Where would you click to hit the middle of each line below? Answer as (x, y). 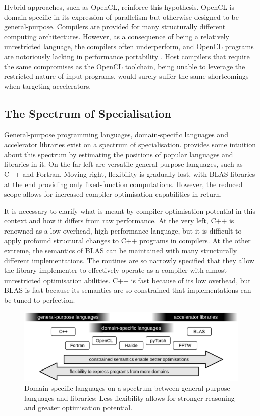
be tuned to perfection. (40, 300)
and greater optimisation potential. (79, 408)
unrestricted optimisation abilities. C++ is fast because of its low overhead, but (127, 280)
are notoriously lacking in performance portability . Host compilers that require (127, 56)
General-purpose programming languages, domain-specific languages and (116, 134)
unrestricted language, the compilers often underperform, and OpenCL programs (129, 46)
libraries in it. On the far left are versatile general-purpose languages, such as (123, 164)
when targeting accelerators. (48, 86)
